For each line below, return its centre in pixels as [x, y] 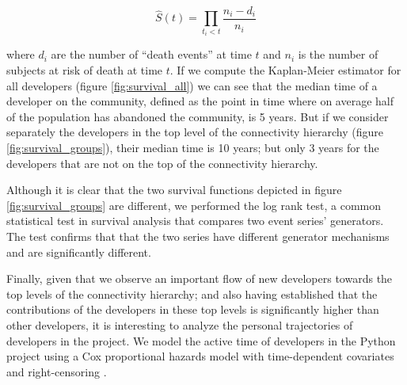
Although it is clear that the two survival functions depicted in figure [174, 190]
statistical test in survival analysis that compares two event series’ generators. [195, 221]
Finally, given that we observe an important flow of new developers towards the [200, 278]
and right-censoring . [57, 371]
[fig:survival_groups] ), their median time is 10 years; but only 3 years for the [193, 147]
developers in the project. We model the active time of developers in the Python [201, 340]
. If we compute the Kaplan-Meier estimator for [285, 70]
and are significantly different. [79, 252]
